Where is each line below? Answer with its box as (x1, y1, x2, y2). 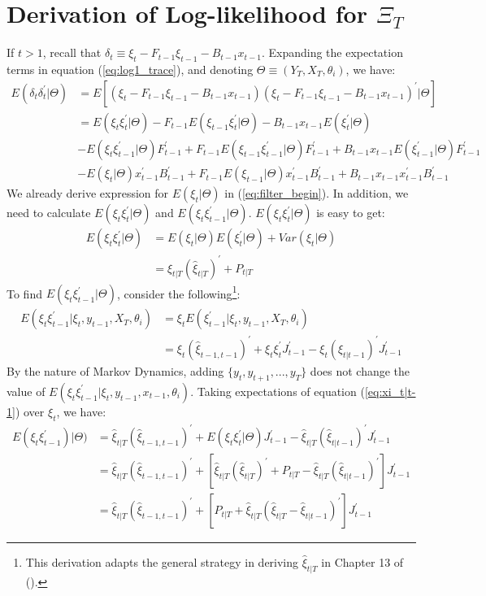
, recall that (42, 44, 102, 61)
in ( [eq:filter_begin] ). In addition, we (224, 185, 409, 202)
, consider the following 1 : (116, 282, 241, 302)
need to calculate (7, 204, 91, 221)
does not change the (310, 362, 410, 379)
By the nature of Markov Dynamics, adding (7, 362, 224, 379)
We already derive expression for (7, 185, 169, 202)
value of (7, 382, 46, 399)
